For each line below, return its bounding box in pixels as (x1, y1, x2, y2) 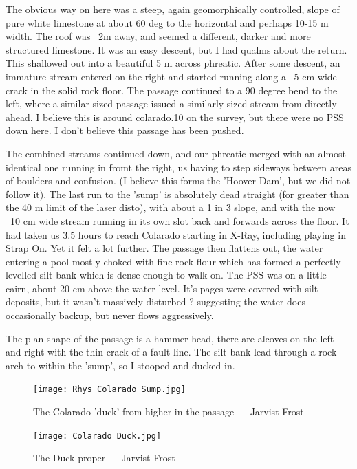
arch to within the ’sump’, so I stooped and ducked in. (6, 358, 235, 372)
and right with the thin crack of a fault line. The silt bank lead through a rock (6, 345, 337, 359)
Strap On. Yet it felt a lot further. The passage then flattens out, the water (6, 241, 323, 255)
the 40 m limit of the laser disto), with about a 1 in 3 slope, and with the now (6, 200, 336, 215)
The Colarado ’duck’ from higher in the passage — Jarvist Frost (33, 404, 304, 419)
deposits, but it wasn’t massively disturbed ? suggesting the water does (6, 294, 305, 309)
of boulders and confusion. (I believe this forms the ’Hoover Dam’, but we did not (6, 173, 351, 188)
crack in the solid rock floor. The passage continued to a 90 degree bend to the (6, 83, 338, 97)
